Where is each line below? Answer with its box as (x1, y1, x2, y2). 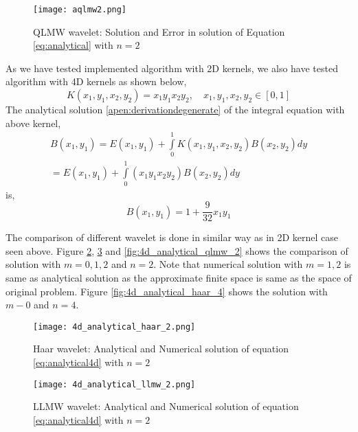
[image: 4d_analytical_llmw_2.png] (33, 379, 196, 389)
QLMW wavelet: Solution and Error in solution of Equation (33, 24, 285, 38)
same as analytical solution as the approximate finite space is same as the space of (5, 270, 352, 284)
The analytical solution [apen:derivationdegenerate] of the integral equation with (5, 102, 345, 117)
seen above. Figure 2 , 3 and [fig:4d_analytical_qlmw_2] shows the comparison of (5, 243, 348, 258)
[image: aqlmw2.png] (33, 5, 127, 14)
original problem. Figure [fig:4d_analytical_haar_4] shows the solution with (5, 284, 328, 298)
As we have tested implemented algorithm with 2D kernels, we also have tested (5, 60, 338, 75)
